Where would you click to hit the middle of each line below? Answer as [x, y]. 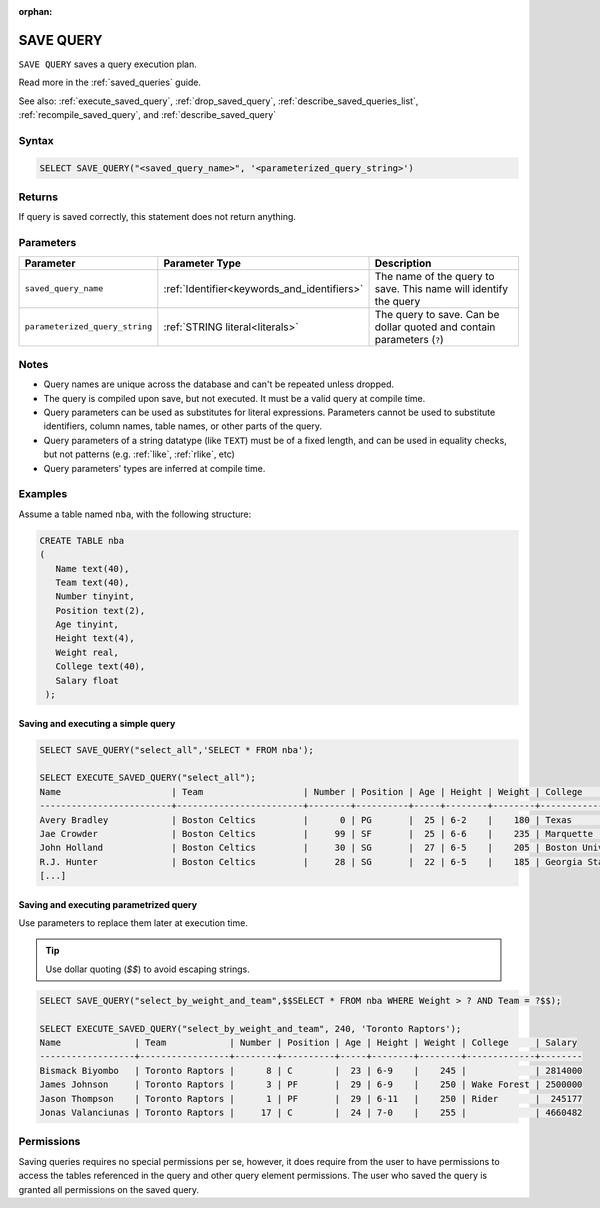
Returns [38, 197]
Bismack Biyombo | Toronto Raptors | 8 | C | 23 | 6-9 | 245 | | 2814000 [311, 1070]
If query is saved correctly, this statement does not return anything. [157, 217]
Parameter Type [202, 263]
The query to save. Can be [437, 314]
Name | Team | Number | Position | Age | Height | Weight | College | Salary [308, 1043]
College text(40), [100, 666]
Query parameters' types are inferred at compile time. [154, 468]
